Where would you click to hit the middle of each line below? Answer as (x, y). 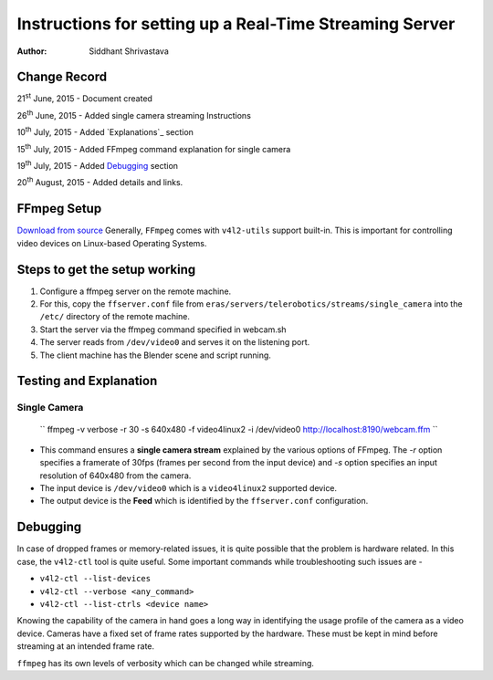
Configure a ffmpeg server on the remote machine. (136, 291)
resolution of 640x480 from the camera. (115, 476)
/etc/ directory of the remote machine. (115, 317)
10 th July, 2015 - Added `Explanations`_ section (105, 131)
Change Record (62, 77)
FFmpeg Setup (59, 209)
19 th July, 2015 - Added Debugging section (97, 165)
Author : (32, 51)
